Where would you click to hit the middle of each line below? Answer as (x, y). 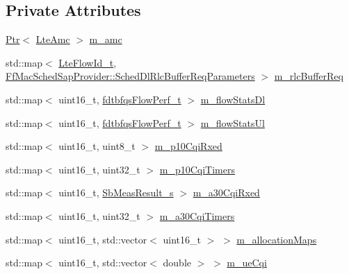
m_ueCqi (247, 263)
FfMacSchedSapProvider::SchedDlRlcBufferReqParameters (130, 76)
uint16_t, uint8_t (97, 146)
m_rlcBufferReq (309, 76)
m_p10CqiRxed (188, 146)
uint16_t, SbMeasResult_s (116, 192)
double (177, 263)
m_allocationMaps (277, 239)
